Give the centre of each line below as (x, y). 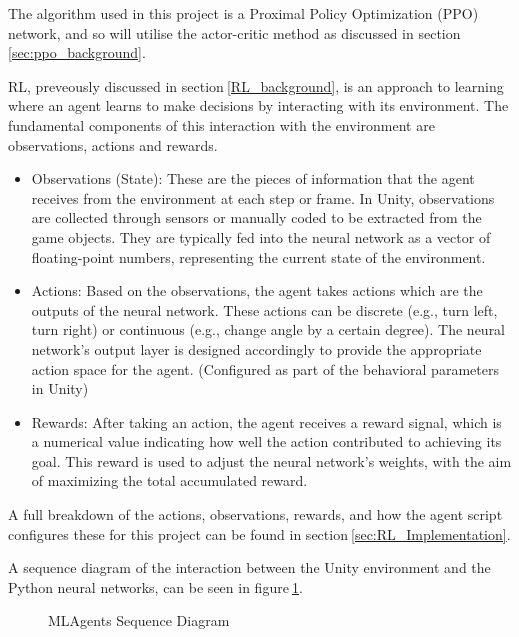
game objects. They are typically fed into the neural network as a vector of (261, 236)
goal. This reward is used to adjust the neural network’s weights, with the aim (271, 460)
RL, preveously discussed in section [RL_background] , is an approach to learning (256, 85)
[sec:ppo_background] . (77, 52)
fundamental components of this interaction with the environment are (221, 124)
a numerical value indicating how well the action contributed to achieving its (266, 441)
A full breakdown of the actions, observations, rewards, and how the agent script (255, 514)
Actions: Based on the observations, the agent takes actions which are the (257, 290)
